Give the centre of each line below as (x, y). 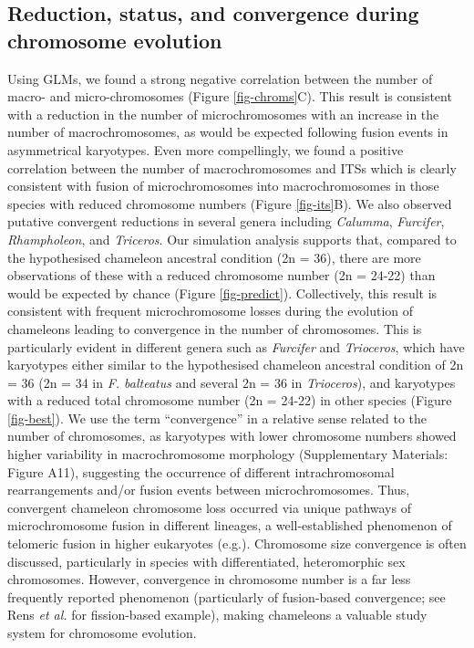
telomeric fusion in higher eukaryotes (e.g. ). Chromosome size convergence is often (237, 543)
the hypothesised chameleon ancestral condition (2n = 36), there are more (214, 257)
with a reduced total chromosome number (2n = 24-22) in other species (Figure (230, 400)
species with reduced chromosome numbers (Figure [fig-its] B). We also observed (230, 203)
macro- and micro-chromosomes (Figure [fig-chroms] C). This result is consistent (230, 96)
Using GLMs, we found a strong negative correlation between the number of (220, 78)
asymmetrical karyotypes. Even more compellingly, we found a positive (206, 149)
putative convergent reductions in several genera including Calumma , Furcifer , (226, 221)
